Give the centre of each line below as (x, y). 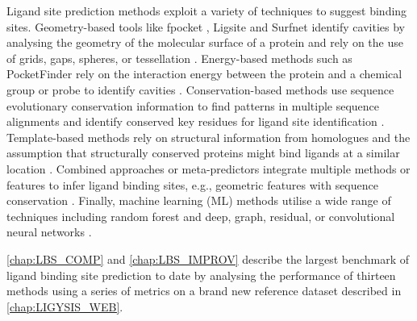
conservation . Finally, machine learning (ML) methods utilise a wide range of (199, 200)
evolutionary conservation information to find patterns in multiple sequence (193, 105)
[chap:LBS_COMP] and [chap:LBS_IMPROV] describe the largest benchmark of (208, 258)
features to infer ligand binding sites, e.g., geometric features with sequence (192, 184)
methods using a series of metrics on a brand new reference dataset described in (204, 291)
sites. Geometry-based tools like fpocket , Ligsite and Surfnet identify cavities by (206, 26)
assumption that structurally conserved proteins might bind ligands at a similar (203, 153)
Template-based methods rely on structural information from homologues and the (208, 137)
